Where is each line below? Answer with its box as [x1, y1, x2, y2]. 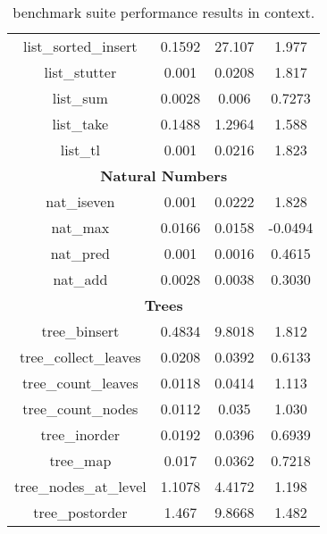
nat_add [53, 269, 108, 289]
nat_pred [50, 243, 110, 263]
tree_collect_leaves [20, 346, 141, 367]
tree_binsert [41, 321, 120, 341]
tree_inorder [40, 424, 121, 445]
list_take [52, 113, 109, 134]
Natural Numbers [100, 165, 228, 186]
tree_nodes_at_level [14, 476, 147, 496]
